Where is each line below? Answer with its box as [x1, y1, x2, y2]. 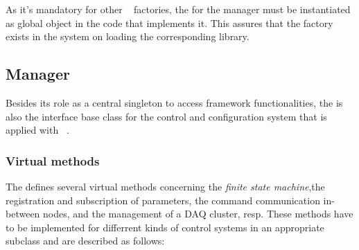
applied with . [6, 123, 69, 137]
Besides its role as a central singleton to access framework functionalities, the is [6, 95, 343, 109]
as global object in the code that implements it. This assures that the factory [6, 15, 333, 30]
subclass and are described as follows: [6, 233, 165, 248]
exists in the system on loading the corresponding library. [6, 29, 249, 44]
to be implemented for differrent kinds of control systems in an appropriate [6, 220, 324, 234]
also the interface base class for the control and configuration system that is [6, 109, 327, 123]
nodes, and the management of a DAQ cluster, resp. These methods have [43, 206, 353, 221]
